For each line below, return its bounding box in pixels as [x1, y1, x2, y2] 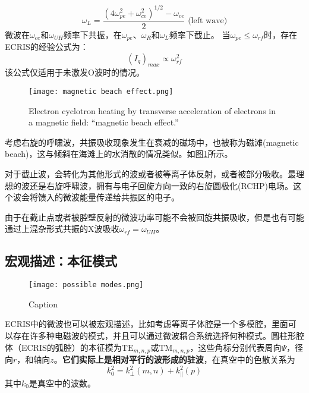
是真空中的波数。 [29, 376, 96, 389]
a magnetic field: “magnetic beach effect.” [29, 116, 179, 128]
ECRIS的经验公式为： [5, 40, 89, 52]
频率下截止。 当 [169, 28, 231, 40]
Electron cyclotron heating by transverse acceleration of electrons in [29, 104, 276, 117]
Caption [29, 297, 58, 310]
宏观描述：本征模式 [5, 251, 117, 270]
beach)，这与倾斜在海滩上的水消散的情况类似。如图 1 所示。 [5, 147, 233, 160]
